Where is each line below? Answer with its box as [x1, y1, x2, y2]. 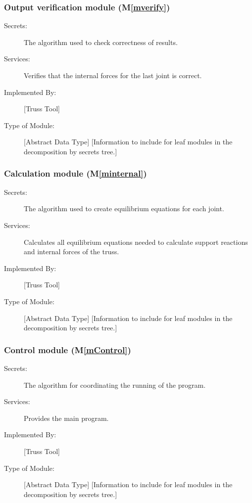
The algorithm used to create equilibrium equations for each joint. [24, 203, 224, 214]
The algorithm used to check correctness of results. [24, 37, 178, 47]
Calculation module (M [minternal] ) [4, 167, 147, 180]
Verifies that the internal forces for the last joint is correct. [24, 70, 202, 80]
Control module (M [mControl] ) [4, 343, 131, 356]
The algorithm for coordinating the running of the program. [24, 379, 206, 390]
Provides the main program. [24, 412, 109, 423]
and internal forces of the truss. [24, 246, 119, 257]
